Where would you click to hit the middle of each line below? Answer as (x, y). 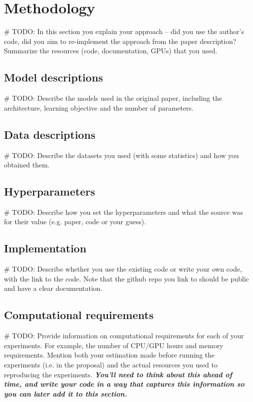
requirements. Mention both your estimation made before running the (109, 355)
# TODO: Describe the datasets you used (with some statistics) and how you (122, 155)
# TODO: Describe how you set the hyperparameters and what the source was (124, 212)
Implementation (45, 248)
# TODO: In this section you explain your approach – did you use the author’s (124, 31)
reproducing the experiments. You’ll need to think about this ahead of (118, 374)
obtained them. (27, 165)
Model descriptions (54, 77)
